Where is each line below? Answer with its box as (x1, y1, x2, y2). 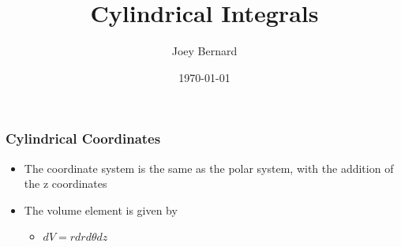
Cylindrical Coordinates (6, 129, 161, 148)
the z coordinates (24, 175, 107, 192)
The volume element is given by (24, 201, 178, 218)
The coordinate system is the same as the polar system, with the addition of (24, 159, 394, 176)
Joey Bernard (171, 43, 238, 59)
